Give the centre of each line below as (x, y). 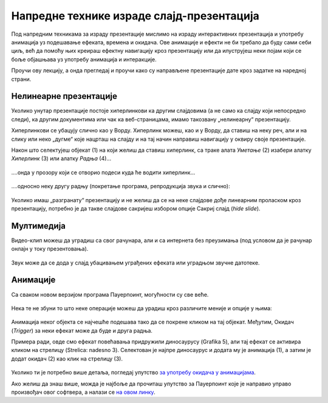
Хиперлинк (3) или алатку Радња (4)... (61, 158)
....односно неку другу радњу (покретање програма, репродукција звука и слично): (121, 186)
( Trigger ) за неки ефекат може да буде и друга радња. (82, 330)
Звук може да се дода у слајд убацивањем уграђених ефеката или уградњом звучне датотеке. (135, 262)
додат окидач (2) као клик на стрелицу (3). (67, 359)
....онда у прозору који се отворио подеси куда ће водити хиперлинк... (103, 172)
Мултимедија (39, 225)
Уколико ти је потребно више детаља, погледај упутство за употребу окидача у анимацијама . (134, 373)
